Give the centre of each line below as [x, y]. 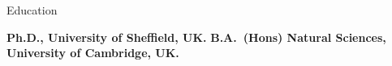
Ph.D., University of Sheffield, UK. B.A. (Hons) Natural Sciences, [196, 37]
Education [32, 10]
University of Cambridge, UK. [93, 53]
